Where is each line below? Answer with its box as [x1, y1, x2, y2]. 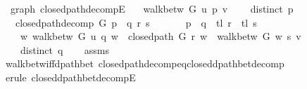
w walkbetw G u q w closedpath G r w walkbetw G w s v [20, 29, 301, 43]
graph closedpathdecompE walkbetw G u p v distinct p [10, 1, 294, 15]
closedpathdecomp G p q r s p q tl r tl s [15, 15, 257, 29]
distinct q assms [20, 42, 109, 57]
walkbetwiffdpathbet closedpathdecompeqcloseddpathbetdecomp [5, 56, 284, 71]
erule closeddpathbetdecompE [5, 69, 136, 84]
